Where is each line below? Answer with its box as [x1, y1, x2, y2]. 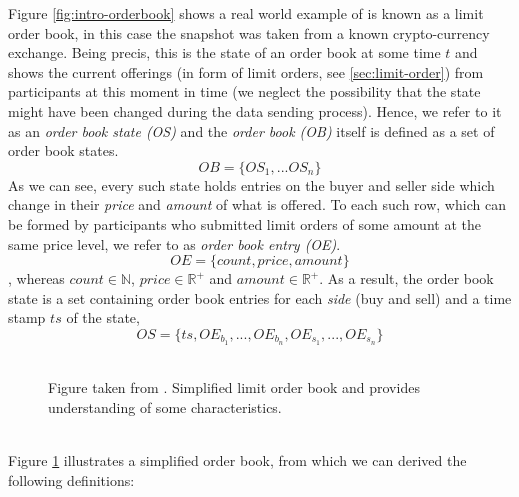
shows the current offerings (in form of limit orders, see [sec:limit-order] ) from [8, 61, 484, 82]
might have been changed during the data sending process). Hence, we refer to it [8, 100, 502, 121]
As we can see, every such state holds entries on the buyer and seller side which [8, 174, 495, 195]
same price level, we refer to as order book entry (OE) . [8, 233, 341, 254]
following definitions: [8, 469, 135, 490]
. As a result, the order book [319, 268, 494, 289]
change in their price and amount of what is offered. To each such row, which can [8, 194, 506, 215]
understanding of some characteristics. [48, 396, 282, 417]
